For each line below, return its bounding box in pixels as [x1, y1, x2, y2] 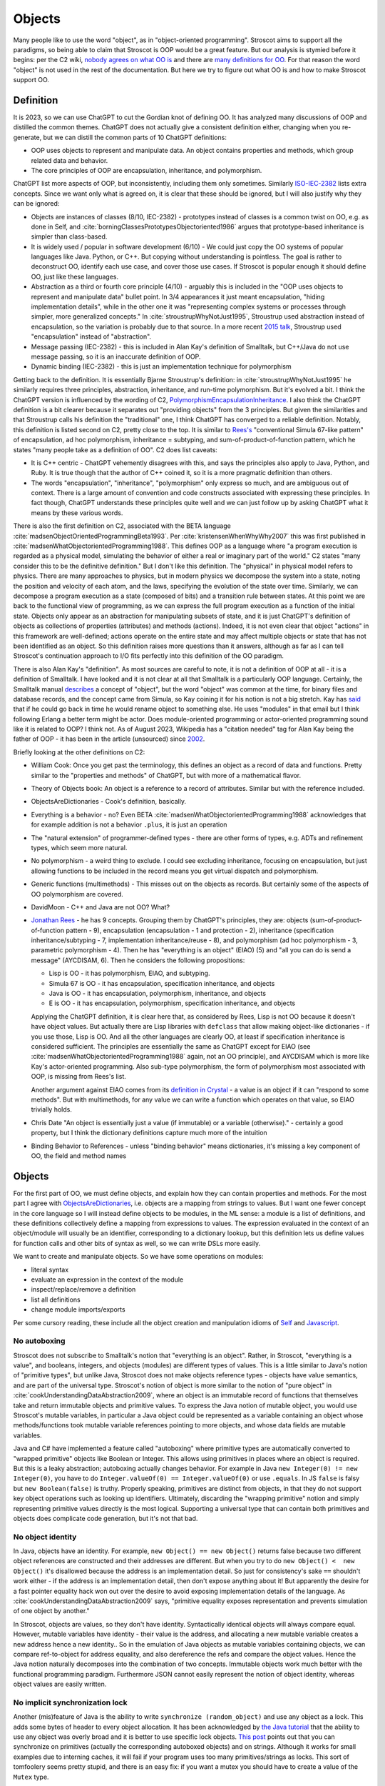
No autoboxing [13, 1336, 66, 1346]
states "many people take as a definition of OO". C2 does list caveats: [13, 445, 217, 454]
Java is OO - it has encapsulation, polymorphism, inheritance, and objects [48, 989, 267, 998]
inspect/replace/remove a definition [31, 1285, 136, 1294]
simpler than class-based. [31, 232, 108, 241]
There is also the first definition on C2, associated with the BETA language [13, 522, 231, 530]
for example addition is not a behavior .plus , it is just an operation [31, 820, 227, 829]
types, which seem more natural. [31, 843, 128, 852]
